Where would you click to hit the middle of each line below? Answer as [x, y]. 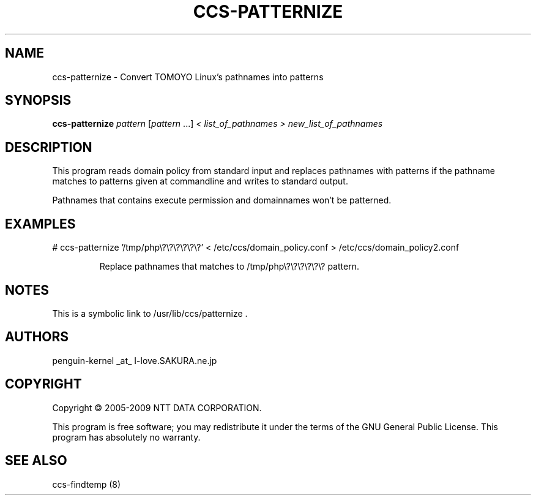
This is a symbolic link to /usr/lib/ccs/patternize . [150, 313]
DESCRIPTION [49, 147]
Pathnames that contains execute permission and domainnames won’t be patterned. [222, 200]
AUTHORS [37, 337]
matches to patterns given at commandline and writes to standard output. [200, 181]
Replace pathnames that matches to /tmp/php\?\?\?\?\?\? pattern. [229, 267]
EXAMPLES [40, 224]
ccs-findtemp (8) [87, 484]
